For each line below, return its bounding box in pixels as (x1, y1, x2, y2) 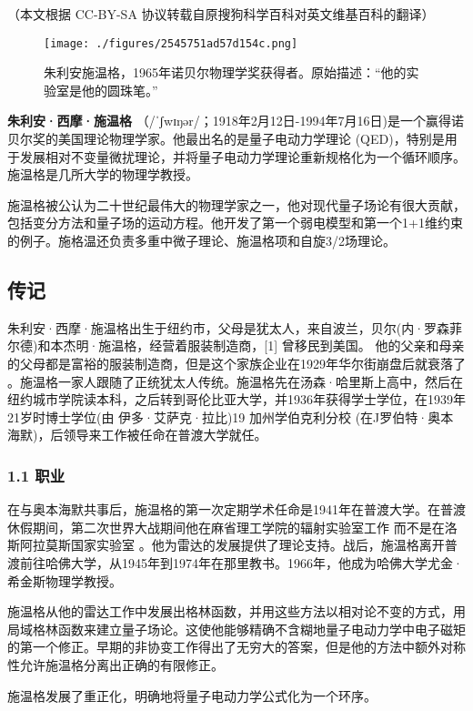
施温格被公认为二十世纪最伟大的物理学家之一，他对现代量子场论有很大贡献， (7, 195, 466, 214)
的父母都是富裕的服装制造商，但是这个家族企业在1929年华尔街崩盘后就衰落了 (7, 353, 466, 372)
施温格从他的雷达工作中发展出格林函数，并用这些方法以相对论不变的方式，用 (7, 602, 466, 621)
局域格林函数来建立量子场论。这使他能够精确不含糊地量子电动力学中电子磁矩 (7, 619, 466, 638)
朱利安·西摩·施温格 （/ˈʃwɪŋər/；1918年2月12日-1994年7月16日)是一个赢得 (7, 111, 451, 130)
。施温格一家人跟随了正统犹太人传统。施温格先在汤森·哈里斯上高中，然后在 (7, 371, 463, 391)
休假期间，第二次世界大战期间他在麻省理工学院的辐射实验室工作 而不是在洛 (7, 517, 458, 536)
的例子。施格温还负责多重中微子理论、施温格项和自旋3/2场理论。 (7, 231, 396, 249)
